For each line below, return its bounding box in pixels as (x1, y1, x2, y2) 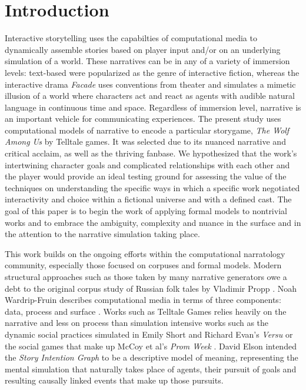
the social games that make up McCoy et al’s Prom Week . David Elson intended (5, 339, 297, 352)
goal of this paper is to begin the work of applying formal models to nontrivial (5, 205, 287, 217)
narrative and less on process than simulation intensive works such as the (5, 316, 269, 329)
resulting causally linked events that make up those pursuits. (5, 374, 224, 386)
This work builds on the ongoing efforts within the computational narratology (5, 247, 285, 259)
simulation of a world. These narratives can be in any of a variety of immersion (5, 55, 290, 67)
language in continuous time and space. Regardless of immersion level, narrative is (5, 101, 301, 113)
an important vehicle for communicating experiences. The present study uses (5, 112, 281, 125)
